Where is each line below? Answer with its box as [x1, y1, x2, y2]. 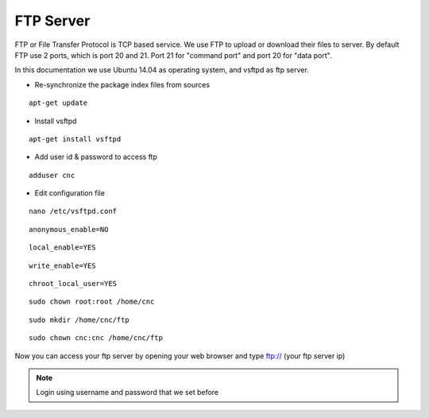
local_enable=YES [29, 243, 96, 252]
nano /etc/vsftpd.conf [29, 207, 118, 216]
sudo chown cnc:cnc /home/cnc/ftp [29, 334, 163, 343]
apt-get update [29, 99, 88, 107]
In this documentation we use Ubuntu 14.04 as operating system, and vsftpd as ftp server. [14, 65, 309, 75]
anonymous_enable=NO [29, 225, 109, 234]
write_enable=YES [29, 261, 96, 270]
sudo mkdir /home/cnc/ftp [29, 315, 130, 324]
